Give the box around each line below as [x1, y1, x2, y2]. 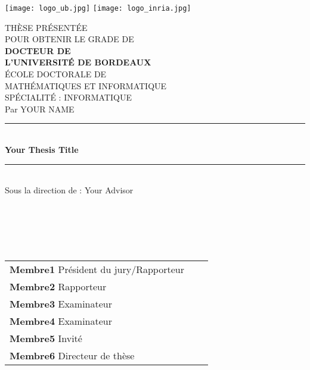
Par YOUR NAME [5, 102, 75, 115]
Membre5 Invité [10, 331, 82, 346]
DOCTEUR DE [5, 44, 71, 57]
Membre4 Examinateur [10, 314, 113, 328]
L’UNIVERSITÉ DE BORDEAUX [5, 56, 151, 68]
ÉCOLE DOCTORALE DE [5, 68, 107, 80]
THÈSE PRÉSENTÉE [5, 21, 88, 33]
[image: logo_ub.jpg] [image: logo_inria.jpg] [5, 4, 191, 12]
